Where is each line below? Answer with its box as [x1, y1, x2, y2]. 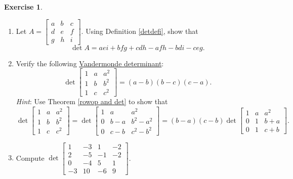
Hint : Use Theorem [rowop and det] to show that [16, 96, 168, 107]
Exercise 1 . [4, 2, 43, 12]
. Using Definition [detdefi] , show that [81, 25, 198, 36]
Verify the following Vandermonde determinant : [16, 58, 164, 68]
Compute [16, 152, 45, 163]
